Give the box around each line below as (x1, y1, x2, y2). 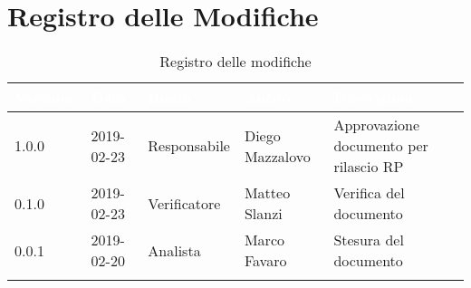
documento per (333, 135, 428, 157)
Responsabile (148, 135, 230, 157)
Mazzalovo (244, 145, 311, 167)
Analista (148, 239, 201, 261)
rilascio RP (333, 156, 404, 178)
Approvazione (333, 114, 420, 136)
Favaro (244, 250, 287, 272)
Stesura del (333, 229, 404, 251)
